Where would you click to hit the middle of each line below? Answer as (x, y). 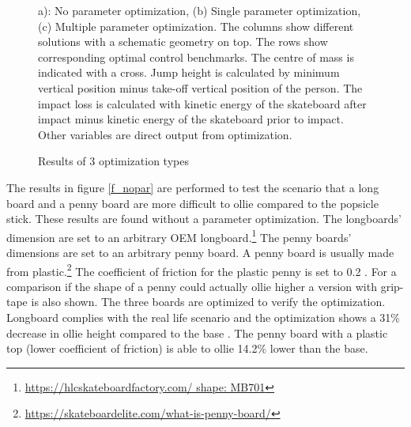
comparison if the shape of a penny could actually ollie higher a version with (192, 286)
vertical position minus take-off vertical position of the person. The (200, 87)
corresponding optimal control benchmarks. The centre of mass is (196, 57)
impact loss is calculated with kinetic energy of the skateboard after (202, 103)
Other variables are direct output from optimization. (165, 134)
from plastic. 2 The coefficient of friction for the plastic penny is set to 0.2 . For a (202, 270)
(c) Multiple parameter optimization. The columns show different (196, 26)
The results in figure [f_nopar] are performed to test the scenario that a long (193, 187)
